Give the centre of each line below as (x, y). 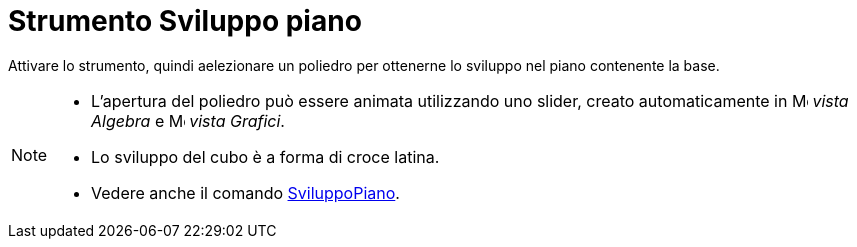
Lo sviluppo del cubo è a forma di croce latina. (265, 156)
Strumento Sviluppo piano (185, 21)
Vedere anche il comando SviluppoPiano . (245, 192)
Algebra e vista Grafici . (188, 120)
